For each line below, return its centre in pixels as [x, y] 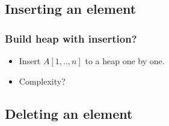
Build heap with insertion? [71, 38]
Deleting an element [69, 113]
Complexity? [42, 81]
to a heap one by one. [125, 61]
